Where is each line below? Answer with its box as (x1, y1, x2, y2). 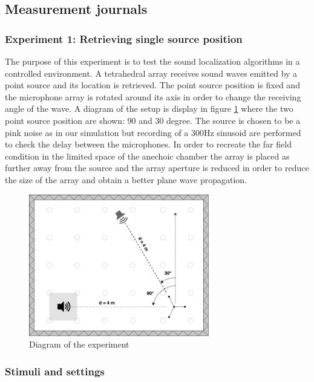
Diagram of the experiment (29, 338, 129, 351)
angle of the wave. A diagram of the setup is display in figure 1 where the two (5, 102, 293, 115)
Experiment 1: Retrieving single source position (5, 31, 243, 46)
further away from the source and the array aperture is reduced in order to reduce (5, 161, 309, 174)
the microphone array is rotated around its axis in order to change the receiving (5, 90, 301, 103)
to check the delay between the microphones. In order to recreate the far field (5, 138, 292, 151)
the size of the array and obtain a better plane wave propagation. (5, 173, 247, 186)
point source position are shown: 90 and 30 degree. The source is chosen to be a (5, 114, 301, 126)
